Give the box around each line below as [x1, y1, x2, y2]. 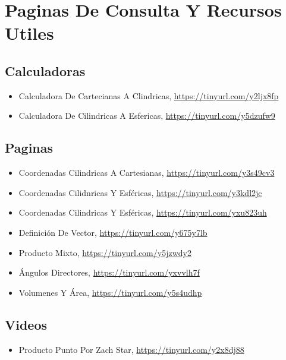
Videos [5, 315, 48, 333]
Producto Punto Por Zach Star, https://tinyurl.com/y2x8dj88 [18, 343, 244, 355]
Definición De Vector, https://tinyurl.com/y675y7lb [18, 226, 208, 238]
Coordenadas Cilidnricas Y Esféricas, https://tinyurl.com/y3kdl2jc [18, 186, 262, 198]
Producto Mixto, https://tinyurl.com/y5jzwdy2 [18, 246, 191, 258]
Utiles [5, 21, 54, 45]
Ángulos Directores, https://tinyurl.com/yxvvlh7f [18, 266, 200, 279]
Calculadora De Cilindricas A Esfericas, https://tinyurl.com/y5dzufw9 [18, 109, 275, 122]
